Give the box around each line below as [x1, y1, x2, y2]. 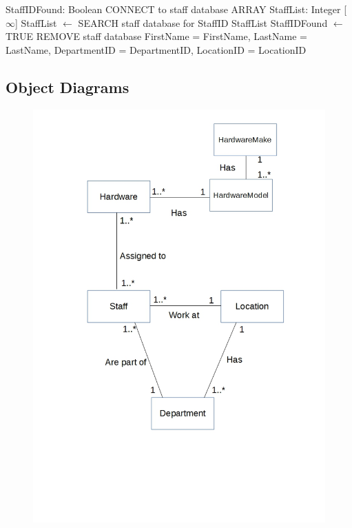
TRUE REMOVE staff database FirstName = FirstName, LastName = [6, 29, 307, 43]
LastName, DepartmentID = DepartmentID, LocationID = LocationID [6, 42, 307, 57]
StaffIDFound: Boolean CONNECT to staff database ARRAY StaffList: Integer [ [6, 2, 347, 16]
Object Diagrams [6, 76, 130, 97]
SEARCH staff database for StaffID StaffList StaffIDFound [78, 15, 328, 30]
